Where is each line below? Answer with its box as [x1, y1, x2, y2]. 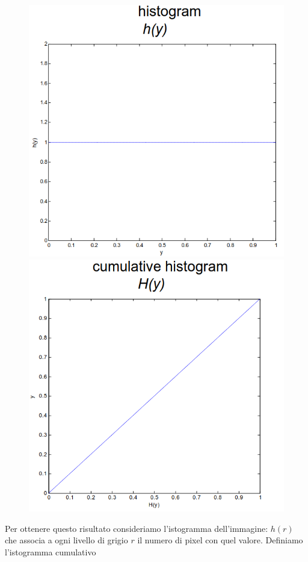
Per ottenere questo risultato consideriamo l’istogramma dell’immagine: [5, 522, 268, 534]
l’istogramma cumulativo [5, 545, 96, 558]
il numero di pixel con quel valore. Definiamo [137, 534, 303, 546]
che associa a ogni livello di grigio [5, 534, 128, 546]
